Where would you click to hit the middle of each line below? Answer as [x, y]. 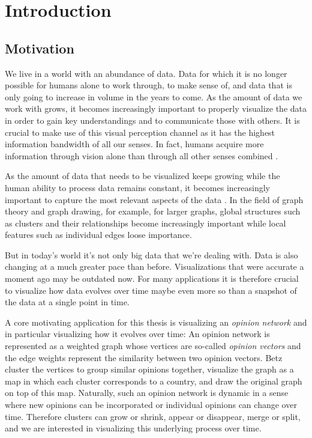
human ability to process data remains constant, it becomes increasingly [137, 187]
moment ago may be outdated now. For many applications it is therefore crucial [152, 278]
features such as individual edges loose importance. [98, 235]
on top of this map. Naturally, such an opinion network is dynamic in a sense [147, 393]
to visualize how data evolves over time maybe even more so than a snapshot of [151, 290]
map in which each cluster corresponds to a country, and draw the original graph [154, 381]
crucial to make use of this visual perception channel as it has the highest [140, 132]
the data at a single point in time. [67, 302]
